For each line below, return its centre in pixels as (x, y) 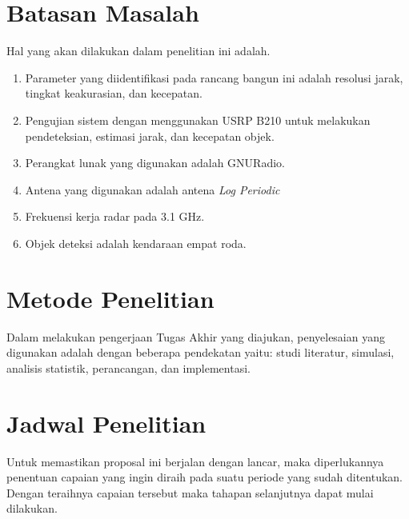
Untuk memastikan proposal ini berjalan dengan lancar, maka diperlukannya (195, 461)
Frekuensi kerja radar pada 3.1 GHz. (115, 216)
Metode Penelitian (110, 298)
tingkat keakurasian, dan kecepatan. (114, 93)
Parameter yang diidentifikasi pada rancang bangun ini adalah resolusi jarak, (214, 77)
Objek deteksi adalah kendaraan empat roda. (136, 243)
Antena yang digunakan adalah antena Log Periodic (152, 189)
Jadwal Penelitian (106, 423)
